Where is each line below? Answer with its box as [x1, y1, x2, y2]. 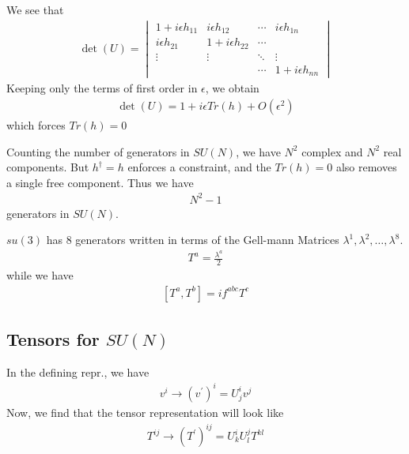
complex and [301, 143, 363, 159]
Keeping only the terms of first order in [6, 80, 198, 96]
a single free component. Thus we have [6, 174, 194, 190]
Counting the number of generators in [6, 143, 190, 159]
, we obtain [205, 80, 259, 96]
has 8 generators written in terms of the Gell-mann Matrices [46, 231, 339, 248]
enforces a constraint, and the [127, 159, 271, 175]
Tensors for [6, 326, 100, 351]
